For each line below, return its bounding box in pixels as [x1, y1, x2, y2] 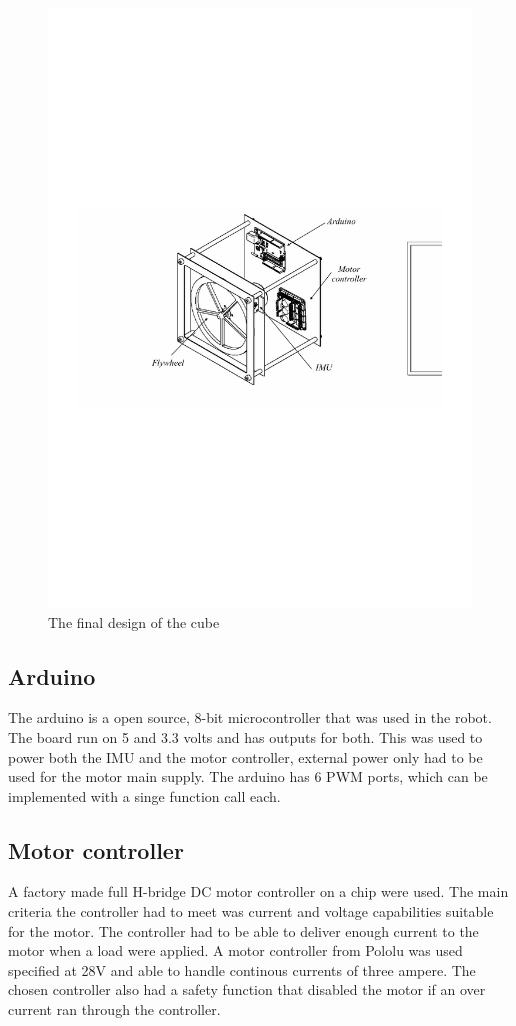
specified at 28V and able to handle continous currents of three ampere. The [8, 959, 476, 980]
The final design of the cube [48, 611, 220, 632]
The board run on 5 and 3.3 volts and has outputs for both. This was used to [8, 726, 483, 747]
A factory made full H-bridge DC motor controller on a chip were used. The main [8, 881, 509, 902]
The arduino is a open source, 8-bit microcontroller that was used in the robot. [8, 707, 492, 728]
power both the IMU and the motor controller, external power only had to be [8, 746, 483, 767]
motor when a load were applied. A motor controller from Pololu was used [8, 940, 463, 961]
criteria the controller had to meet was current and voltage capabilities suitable [8, 901, 494, 922]
